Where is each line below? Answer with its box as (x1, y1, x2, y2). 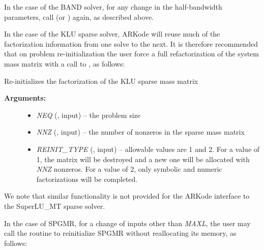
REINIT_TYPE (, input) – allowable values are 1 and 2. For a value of (36, 143, 260, 154)
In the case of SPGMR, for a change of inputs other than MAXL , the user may (4, 217, 251, 228)
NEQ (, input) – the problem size (36, 109, 140, 120)
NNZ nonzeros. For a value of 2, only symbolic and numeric (36, 164, 222, 174)
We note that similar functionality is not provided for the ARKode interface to (4, 191, 250, 201)
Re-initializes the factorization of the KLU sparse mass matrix (4, 75, 198, 86)
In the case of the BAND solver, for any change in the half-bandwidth (4, 2, 222, 12)
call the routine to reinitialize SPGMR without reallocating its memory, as (4, 228, 237, 238)
